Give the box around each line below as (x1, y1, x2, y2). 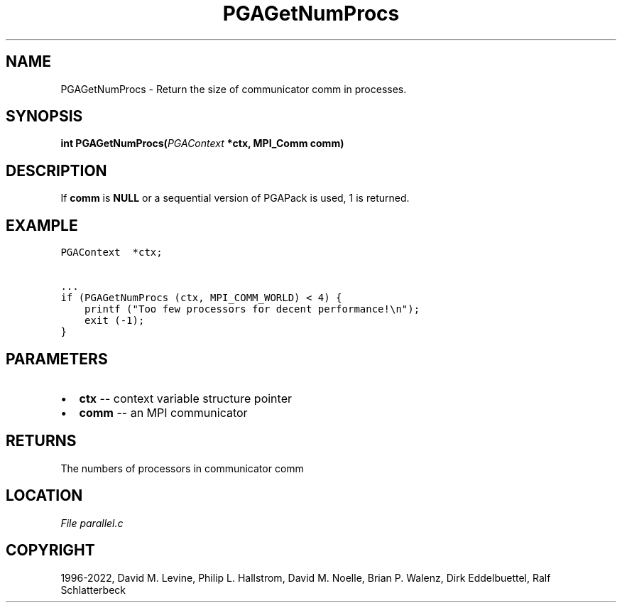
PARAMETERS (6, 349, 108, 368)
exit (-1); (84, 315, 145, 327)
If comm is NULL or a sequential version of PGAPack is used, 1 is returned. (60, 192, 410, 205)
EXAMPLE (6, 216, 78, 234)
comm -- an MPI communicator (79, 405, 248, 420)
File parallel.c (60, 516, 124, 529)
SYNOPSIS (6, 107, 83, 126)
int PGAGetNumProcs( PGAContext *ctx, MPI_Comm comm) (60, 137, 344, 150)
